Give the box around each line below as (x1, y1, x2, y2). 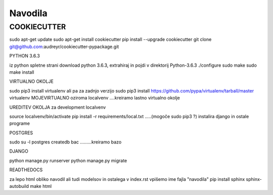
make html (30, 183, 52, 189)
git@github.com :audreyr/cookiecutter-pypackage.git (9, 43, 119, 50)
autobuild (9, 183, 29, 189)
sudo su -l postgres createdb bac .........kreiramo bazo (9, 139, 122, 145)
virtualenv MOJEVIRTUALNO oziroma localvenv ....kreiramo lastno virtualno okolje (9, 95, 180, 101)
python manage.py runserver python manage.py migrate (9, 157, 127, 164)
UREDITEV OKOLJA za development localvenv (9, 104, 106, 110)
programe (9, 120, 30, 126)
